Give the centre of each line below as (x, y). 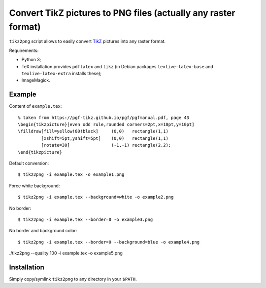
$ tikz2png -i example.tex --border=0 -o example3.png (85, 219)
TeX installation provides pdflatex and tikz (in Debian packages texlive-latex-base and (117, 66)
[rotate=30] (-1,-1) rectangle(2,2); (106, 145)
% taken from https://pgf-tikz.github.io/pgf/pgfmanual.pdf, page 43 (104, 118)
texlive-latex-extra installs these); (62, 73)
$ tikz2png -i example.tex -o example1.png (71, 175)
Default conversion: (29, 163)
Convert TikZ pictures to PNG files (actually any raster (122, 13)
